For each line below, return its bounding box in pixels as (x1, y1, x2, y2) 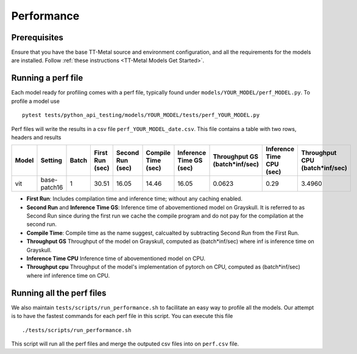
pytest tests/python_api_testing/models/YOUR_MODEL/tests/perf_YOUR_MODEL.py (22, 112, 260, 119)
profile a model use (11, 97, 60, 105)
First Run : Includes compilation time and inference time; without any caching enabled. (26, 195, 243, 202)
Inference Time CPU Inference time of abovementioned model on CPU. (26, 255, 205, 262)
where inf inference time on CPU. (26, 272, 110, 279)
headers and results (11, 133, 62, 141)
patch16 (40, 183, 63, 192)
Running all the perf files (11, 288, 107, 298)
